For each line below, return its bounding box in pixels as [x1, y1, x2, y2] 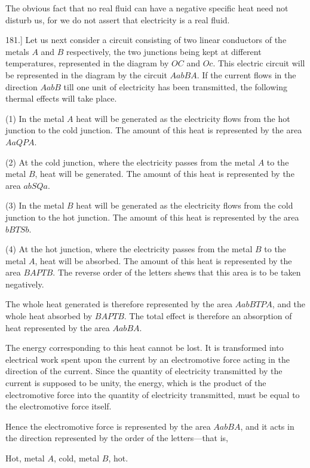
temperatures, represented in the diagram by [5, 57, 169, 69]
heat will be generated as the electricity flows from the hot [76, 112, 290, 124]
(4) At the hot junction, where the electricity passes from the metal [5, 243, 253, 255]
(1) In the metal [5, 112, 65, 124]
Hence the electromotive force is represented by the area [5, 420, 211, 432]
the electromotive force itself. [5, 400, 112, 412]
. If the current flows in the [197, 68, 296, 81]
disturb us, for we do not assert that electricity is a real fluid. [5, 13, 230, 26]
